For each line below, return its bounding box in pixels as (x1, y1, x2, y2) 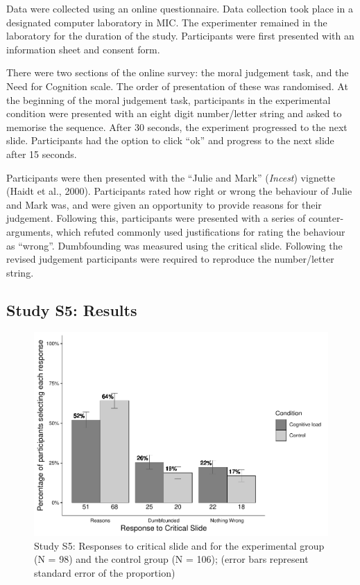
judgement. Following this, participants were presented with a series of (6, 211, 306, 225)
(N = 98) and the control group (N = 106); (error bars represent (34, 552, 309, 566)
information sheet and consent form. (6, 42, 160, 56)
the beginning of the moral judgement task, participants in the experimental (6, 92, 331, 107)
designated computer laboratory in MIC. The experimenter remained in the (6, 15, 327, 29)
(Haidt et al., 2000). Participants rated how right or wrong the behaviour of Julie (6, 184, 352, 198)
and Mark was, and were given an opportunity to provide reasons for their (6, 197, 322, 211)
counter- (308, 211, 344, 225)
